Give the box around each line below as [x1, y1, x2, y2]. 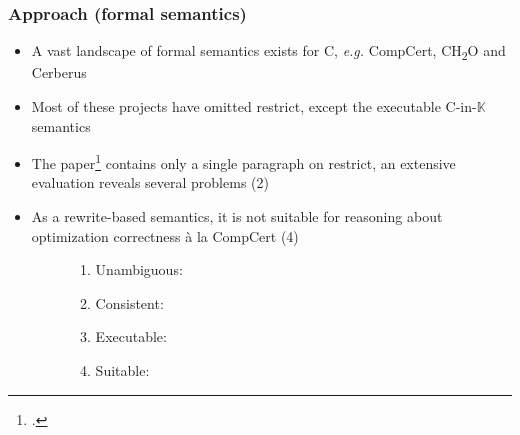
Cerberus [31, 62, 87, 83]
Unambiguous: [95, 259, 183, 280]
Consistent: [95, 292, 164, 313]
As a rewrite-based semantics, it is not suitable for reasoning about [31, 205, 443, 226]
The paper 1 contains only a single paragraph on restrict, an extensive [31, 150, 456, 173]
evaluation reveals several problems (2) [31, 172, 269, 193]
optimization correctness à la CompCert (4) [31, 225, 299, 246]
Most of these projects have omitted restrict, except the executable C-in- [31, 95, 477, 116]
